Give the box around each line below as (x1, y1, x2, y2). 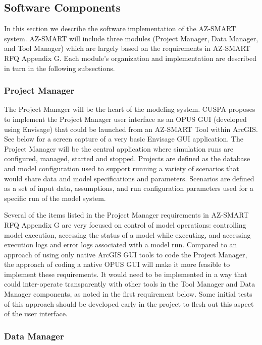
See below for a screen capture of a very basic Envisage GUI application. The (4, 133, 243, 144)
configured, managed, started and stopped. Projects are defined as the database (4, 153, 250, 164)
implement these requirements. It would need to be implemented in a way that (4, 268, 247, 279)
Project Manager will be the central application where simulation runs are (4, 143, 234, 154)
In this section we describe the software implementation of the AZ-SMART (4, 23, 236, 34)
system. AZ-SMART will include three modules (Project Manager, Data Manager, (4, 33, 258, 43)
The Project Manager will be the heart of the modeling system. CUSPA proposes (4, 104, 255, 114)
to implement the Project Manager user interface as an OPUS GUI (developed (4, 113, 247, 124)
